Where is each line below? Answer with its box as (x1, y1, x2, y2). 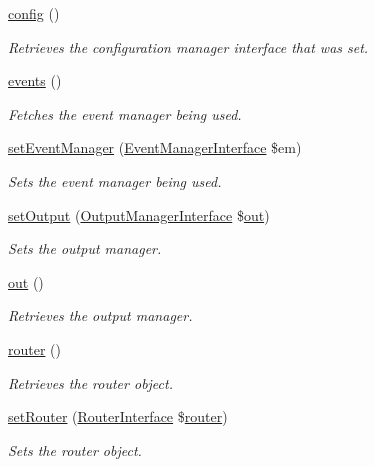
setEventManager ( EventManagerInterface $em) (8, 137, 302, 158)
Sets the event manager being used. (8, 170, 222, 191)
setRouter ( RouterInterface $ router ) (8, 406, 228, 427)
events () (8, 70, 62, 91)
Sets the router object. (8, 439, 142, 460)
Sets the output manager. (8, 238, 162, 259)
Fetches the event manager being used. (8, 103, 242, 124)
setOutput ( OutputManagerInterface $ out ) (8, 204, 270, 225)
